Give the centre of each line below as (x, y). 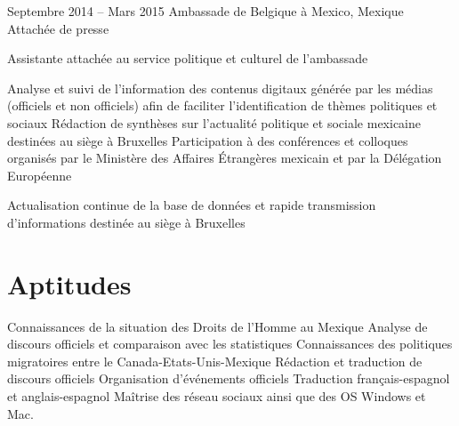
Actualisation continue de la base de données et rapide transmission (192, 205)
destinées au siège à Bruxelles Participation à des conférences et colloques (208, 140)
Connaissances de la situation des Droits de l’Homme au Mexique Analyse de (217, 326)
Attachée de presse (58, 28)
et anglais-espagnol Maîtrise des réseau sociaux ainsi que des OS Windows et (217, 396)
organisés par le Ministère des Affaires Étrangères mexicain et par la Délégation (225, 158)
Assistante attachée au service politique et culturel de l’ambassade (188, 58)
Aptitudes (69, 283)
